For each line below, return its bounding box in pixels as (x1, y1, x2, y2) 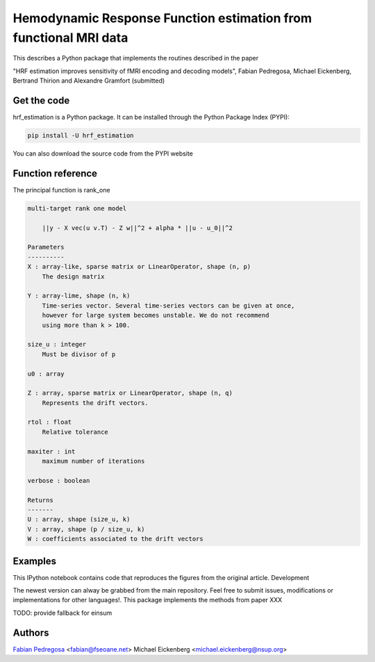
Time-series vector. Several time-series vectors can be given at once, (42, 301, 295, 309)
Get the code (12, 94, 70, 106)
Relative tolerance (42, 428, 109, 436)
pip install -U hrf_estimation (27, 132, 135, 140)
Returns (27, 496, 53, 504)
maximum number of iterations (42, 457, 145, 465)
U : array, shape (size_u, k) (27, 515, 131, 524)
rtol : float (27, 418, 72, 427)
